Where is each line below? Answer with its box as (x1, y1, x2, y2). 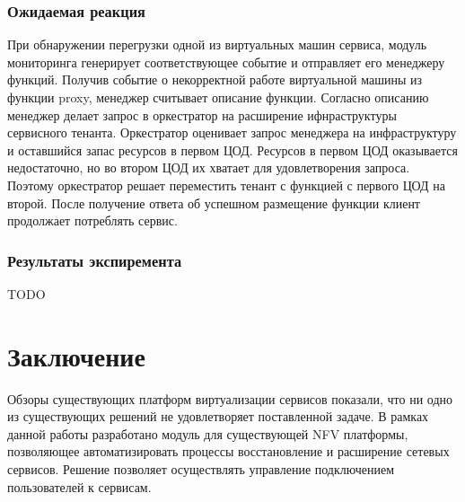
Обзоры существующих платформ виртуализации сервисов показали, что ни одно (7, 389, 453, 408)
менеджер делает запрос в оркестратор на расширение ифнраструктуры (7, 105, 397, 124)
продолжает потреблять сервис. (7, 211, 178, 230)
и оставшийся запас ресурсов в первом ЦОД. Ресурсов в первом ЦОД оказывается (7, 140, 458, 159)
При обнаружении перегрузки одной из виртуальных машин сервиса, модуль (7, 35, 427, 54)
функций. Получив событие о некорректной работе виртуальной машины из (7, 70, 423, 89)
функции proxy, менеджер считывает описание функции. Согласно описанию (7, 88, 429, 106)
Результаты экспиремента (7, 249, 182, 271)
